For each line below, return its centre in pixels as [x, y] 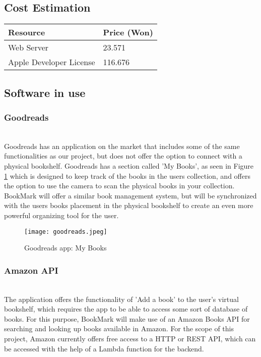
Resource [27, 32]
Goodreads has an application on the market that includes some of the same [122, 146]
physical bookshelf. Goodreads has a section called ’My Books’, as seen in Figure [129, 165]
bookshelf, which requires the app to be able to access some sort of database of [126, 309]
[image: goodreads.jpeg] [66, 232]
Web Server [28, 47]
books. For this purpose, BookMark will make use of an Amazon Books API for [127, 318]
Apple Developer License [52, 62]
